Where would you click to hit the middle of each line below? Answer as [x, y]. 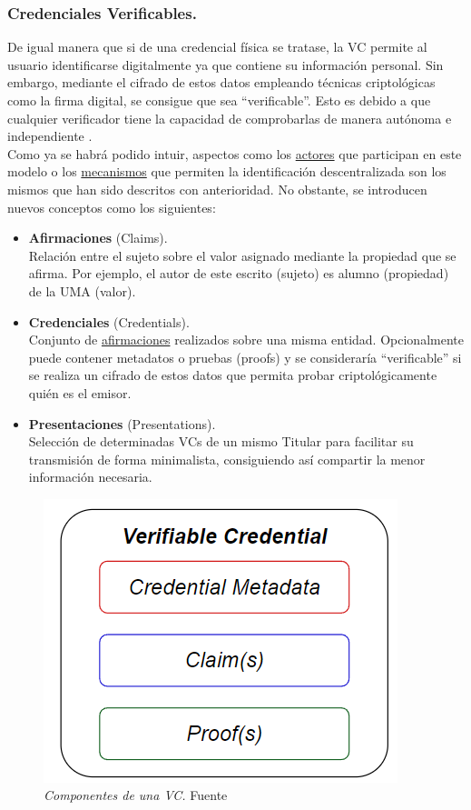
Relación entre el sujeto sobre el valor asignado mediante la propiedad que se [242, 255]
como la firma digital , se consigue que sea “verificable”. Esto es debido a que [219, 100]
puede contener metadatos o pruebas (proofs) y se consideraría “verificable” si [245, 357]
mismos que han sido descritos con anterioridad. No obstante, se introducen [217, 189]
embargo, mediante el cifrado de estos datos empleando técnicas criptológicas [221, 82]
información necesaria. [90, 477]
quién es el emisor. [80, 392]
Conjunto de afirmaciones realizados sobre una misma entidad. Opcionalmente [246, 340]
